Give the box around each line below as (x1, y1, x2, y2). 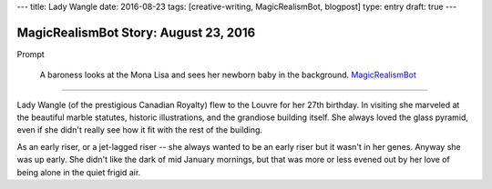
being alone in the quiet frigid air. (16, 166, 141, 177)
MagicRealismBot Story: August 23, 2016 (16, 25, 256, 40)
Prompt (16, 48, 45, 59)
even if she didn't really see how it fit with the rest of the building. (16, 124, 263, 135)
